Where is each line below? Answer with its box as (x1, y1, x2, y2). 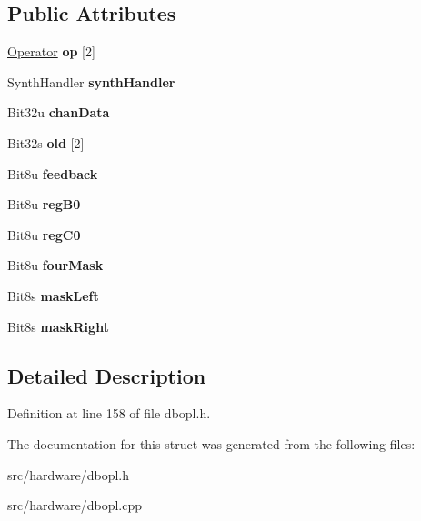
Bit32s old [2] (7, 133, 85, 152)
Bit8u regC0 (7, 225, 81, 244)
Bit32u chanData (7, 103, 110, 122)
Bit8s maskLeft (7, 286, 99, 305)
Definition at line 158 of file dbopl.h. (7, 404, 211, 423)
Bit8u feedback (7, 164, 98, 183)
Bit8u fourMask (7, 255, 104, 275)
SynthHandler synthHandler (7, 72, 175, 91)
